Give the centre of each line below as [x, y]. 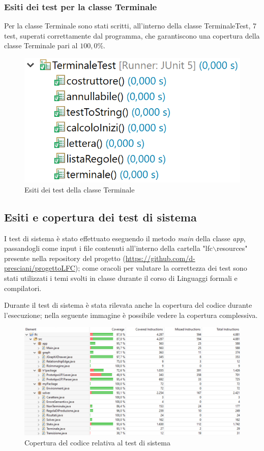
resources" [232, 248]
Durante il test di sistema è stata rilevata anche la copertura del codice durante [128, 305]
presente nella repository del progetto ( [65, 258]
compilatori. [23, 288]
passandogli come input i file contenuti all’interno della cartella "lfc [108, 248]
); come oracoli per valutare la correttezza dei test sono [161, 268]
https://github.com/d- [160, 258]
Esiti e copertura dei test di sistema [100, 217]
